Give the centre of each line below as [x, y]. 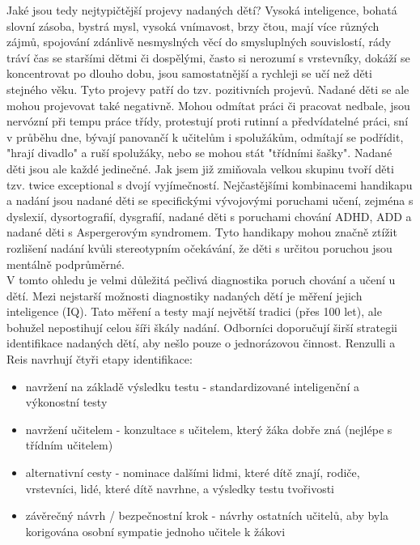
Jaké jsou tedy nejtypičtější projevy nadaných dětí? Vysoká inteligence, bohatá [202, 10]
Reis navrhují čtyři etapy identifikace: [100, 359]
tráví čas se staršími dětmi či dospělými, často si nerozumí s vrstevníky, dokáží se [208, 57]
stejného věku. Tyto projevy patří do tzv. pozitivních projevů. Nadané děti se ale [208, 89]
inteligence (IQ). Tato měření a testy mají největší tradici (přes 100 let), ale [194, 311]
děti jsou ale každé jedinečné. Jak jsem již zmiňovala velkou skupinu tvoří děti [200, 168]
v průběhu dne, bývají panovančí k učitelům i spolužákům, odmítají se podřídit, [205, 136]
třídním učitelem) [69, 445]
